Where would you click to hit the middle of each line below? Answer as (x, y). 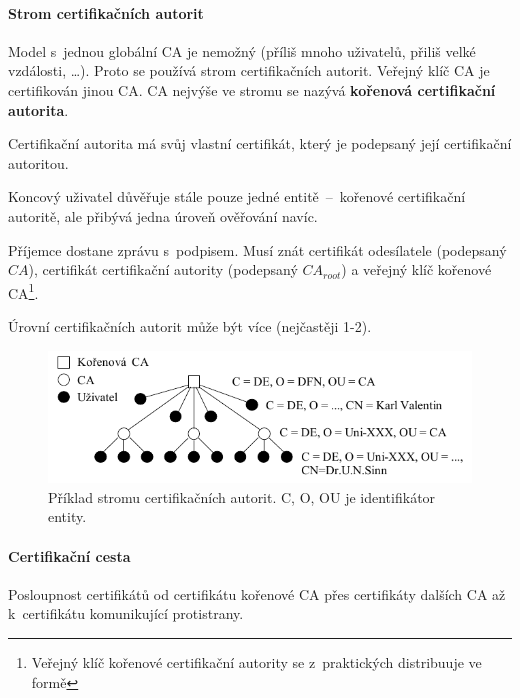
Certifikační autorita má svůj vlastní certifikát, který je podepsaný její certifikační (260, 143)
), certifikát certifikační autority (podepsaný (163, 269)
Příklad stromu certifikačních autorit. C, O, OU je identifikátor (242, 496)
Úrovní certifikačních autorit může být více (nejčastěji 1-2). (190, 325)
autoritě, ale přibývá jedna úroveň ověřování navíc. (163, 215)
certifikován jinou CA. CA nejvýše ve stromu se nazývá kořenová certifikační (252, 89)
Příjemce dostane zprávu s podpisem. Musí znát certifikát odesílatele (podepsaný (257, 249)
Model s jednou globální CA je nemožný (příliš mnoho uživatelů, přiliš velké (242, 50)
